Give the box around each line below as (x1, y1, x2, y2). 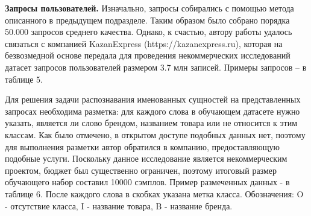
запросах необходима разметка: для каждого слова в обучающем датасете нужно (5, 104, 300, 117)
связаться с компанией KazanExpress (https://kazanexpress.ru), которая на (5, 37, 283, 49)
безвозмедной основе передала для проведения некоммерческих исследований (5, 49, 291, 62)
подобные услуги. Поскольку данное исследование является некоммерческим (5, 152, 287, 165)
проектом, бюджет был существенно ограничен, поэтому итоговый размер (5, 164, 277, 176)
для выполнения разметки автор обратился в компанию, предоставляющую (5, 140, 280, 153)
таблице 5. (5, 72, 43, 85)
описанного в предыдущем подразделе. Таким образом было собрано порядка (5, 13, 290, 26)
